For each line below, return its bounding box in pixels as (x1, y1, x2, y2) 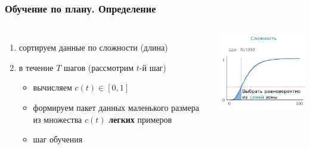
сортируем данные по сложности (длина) (18, 41, 168, 54)
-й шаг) (139, 61, 166, 73)
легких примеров (108, 113, 172, 125)
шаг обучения (33, 133, 83, 145)
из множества (33, 113, 82, 125)
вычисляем (33, 81, 72, 94)
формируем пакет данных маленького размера (33, 101, 199, 113)
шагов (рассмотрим (64, 61, 134, 73)
